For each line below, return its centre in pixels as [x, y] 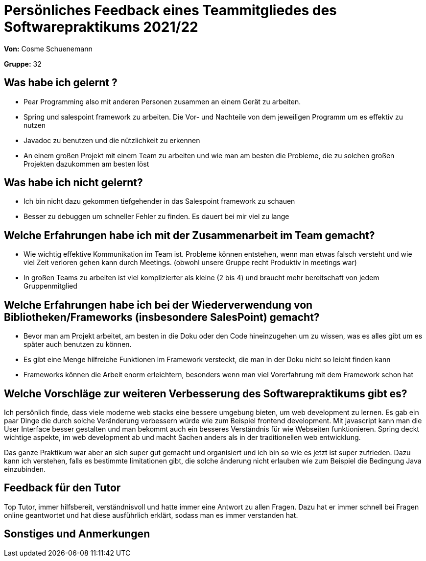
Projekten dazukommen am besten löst [86, 164]
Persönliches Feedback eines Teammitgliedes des [170, 10]
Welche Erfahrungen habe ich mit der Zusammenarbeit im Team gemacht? [189, 235]
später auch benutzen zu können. [78, 344]
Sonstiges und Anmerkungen [77, 534]
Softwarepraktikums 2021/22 [101, 27]
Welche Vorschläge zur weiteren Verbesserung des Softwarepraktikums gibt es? [206, 393]
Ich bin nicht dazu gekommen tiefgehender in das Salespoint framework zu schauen [159, 201]
